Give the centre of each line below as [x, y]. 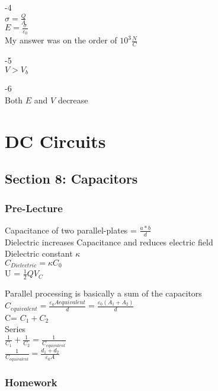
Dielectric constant [39, 253]
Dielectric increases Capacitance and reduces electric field [109, 242]
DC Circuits [55, 141]
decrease [73, 100]
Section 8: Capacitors [71, 179]
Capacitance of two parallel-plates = [71, 230]
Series [15, 329]
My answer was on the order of [61, 40]
